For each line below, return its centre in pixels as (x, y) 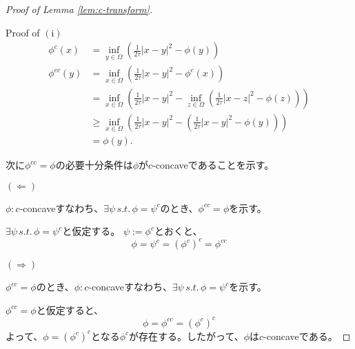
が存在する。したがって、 (186, 336)
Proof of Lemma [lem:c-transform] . (79, 9)
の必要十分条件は (94, 165)
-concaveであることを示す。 (213, 165)
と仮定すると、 (70, 309)
